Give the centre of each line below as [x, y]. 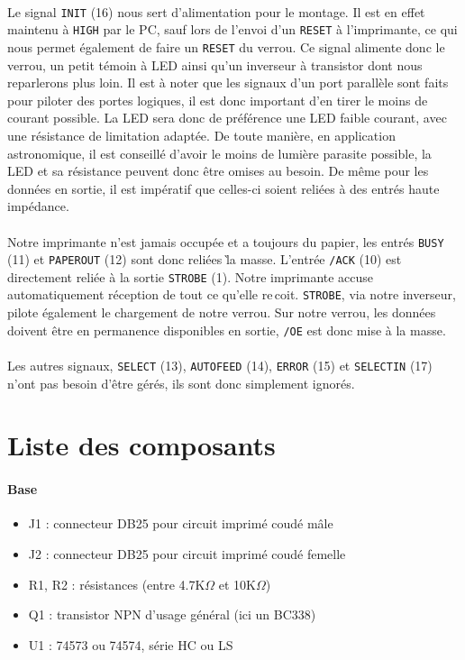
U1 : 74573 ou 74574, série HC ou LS [131, 644]
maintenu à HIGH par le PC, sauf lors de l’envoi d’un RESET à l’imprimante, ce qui [232, 29]
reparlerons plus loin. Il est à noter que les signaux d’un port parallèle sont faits [228, 82]
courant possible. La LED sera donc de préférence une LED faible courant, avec [227, 118]
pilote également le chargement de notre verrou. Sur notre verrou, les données [222, 312]
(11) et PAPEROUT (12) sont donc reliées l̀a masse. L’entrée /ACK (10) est [205, 259]
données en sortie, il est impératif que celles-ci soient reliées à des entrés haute [223, 188]
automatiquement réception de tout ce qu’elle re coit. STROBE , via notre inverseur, [232, 294]
